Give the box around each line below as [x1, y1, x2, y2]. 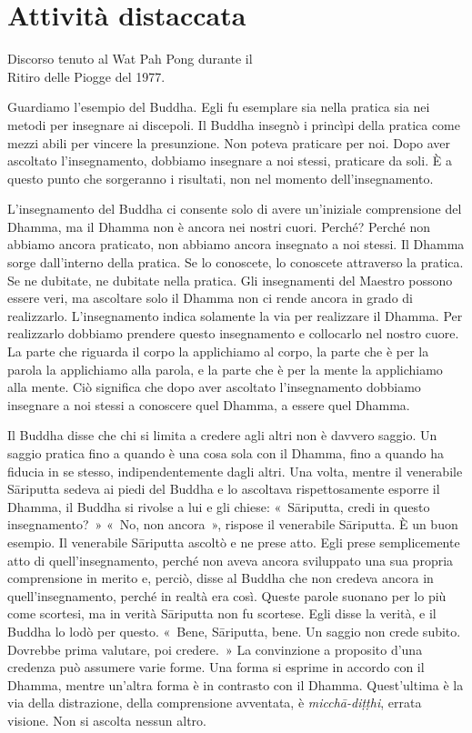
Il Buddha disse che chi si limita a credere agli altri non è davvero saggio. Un [7, 426, 437, 445]
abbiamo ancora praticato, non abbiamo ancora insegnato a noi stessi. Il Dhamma [7, 235, 465, 254]
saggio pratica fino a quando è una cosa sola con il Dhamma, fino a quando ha [7, 444, 444, 462]
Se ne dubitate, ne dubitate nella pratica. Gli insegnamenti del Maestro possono [7, 270, 453, 289]
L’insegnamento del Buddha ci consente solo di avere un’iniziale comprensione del [7, 199, 462, 218]
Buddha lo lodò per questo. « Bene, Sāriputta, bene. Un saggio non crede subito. [7, 621, 461, 640]
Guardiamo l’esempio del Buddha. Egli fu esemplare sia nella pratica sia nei [7, 97, 430, 116]
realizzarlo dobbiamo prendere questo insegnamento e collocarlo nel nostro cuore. [7, 324, 459, 343]
